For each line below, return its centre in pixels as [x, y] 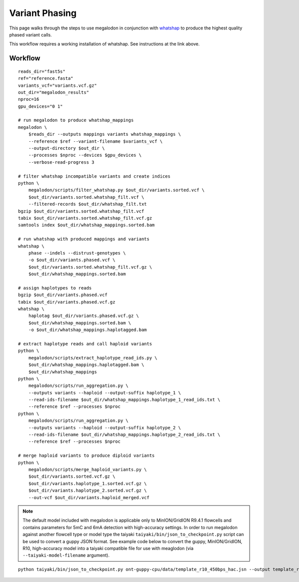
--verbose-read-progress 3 [61, 162]
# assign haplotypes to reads [55, 288]
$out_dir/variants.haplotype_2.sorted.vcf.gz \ [87, 491]
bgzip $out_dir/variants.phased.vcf [63, 295]
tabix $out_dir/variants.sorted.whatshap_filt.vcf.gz [85, 218]
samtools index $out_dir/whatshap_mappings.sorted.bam [86, 225]
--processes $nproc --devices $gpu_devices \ [85, 155]
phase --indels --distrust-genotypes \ [77, 253]
